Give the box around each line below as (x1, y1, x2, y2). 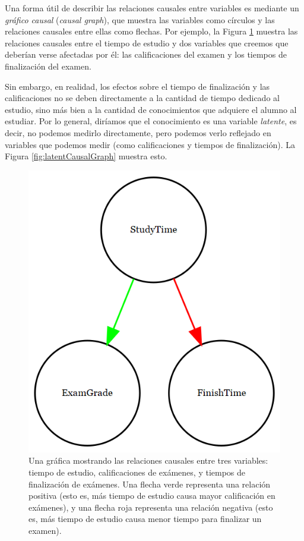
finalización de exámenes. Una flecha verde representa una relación (28, 477, 271, 490)
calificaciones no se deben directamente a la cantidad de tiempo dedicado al (5, 92, 280, 104)
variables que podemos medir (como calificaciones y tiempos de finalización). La (5, 138, 295, 150)
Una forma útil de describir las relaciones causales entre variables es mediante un (5, 2, 299, 14)
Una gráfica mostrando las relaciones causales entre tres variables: (28, 454, 268, 467)
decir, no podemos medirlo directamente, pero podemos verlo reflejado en (5, 126, 271, 139)
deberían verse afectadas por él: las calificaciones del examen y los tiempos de (5, 48, 287, 61)
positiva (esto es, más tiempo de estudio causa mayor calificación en (28, 489, 275, 502)
